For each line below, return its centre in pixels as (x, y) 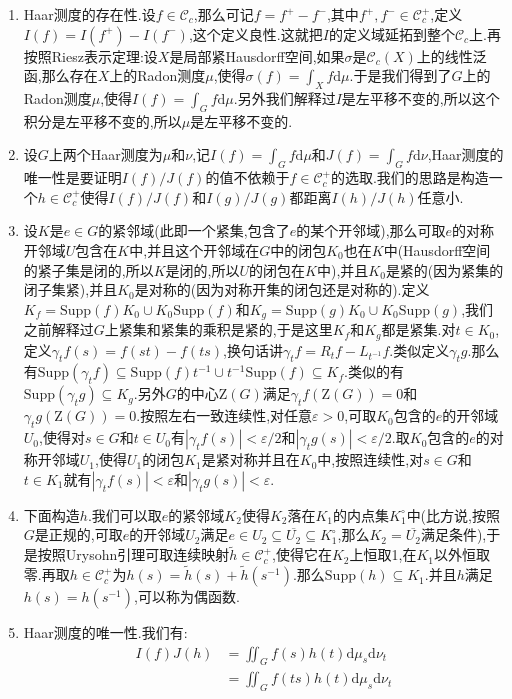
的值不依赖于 (247, 177)
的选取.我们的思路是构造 (409, 177)
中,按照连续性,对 (370, 459)
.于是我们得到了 (400, 75)
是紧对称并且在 (250, 459)
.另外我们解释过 (284, 97)
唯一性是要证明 (72, 177)
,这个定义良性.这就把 (255, 33)
